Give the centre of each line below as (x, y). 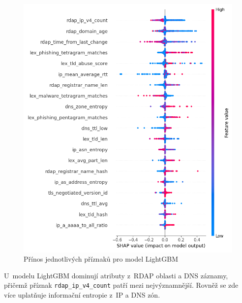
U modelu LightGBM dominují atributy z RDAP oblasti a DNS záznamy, (116, 275)
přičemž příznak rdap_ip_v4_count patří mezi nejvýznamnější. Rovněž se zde (121, 285)
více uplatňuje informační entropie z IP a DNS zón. (82, 294)
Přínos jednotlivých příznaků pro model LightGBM (101, 259)
